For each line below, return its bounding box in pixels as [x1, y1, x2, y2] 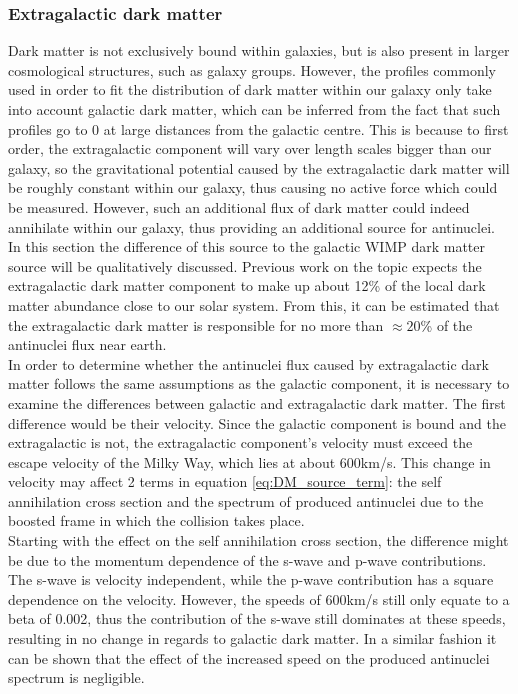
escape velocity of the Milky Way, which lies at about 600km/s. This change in [8, 451, 491, 472]
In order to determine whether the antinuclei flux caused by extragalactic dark [8, 353, 489, 374]
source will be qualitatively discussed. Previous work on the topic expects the [8, 255, 482, 276]
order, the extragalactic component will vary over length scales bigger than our [8, 138, 492, 159]
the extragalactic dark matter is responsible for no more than [8, 314, 384, 335]
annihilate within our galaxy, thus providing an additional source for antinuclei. [8, 216, 495, 237]
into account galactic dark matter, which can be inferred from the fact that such [8, 99, 501, 119]
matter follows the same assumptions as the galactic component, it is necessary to [8, 373, 510, 394]
